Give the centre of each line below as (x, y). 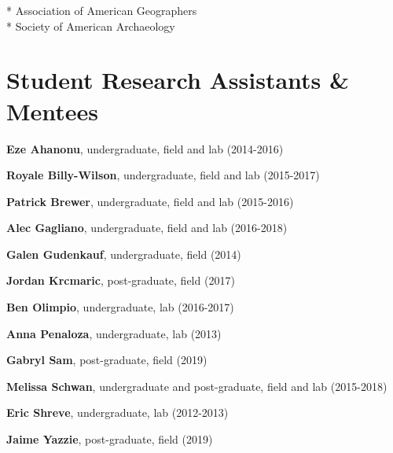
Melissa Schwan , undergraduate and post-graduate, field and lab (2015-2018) (197, 386)
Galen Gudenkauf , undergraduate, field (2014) (124, 254)
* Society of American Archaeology (91, 26)
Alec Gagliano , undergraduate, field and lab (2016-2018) (147, 228)
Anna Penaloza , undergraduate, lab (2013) (114, 333)
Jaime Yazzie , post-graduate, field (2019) (110, 439)
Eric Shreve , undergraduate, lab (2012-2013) (118, 412)
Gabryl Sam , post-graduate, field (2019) (107, 360)
